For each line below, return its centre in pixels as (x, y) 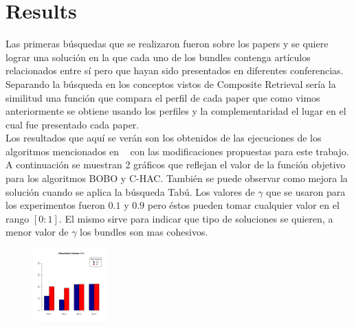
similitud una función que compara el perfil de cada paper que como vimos (163, 97)
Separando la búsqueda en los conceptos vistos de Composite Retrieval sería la (171, 83)
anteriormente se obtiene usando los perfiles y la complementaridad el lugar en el (176, 111)
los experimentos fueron (55, 205)
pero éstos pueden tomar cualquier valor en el (243, 205)
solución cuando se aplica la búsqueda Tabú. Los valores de (130, 191)
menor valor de (37, 232)
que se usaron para (306, 191)
